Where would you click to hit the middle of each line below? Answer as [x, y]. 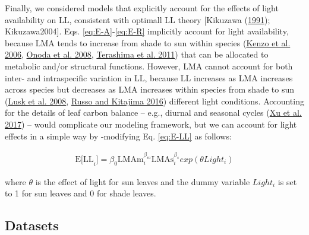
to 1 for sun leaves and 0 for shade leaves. [81, 193]
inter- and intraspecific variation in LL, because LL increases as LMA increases [149, 77]
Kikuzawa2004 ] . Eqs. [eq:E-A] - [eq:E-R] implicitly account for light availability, [147, 31]
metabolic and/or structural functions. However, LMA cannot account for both [149, 66]
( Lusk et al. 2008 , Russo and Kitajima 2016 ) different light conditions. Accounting [154, 101]
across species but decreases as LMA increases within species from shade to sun [149, 89]
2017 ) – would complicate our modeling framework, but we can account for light [151, 124]
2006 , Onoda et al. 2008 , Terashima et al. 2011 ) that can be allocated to [137, 54]
